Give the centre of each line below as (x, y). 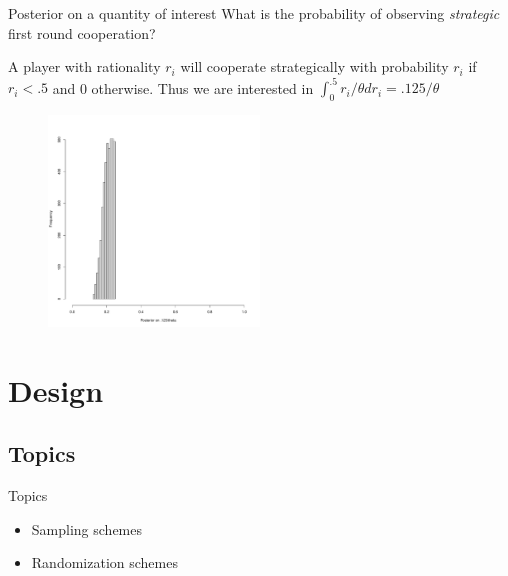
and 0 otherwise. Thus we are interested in (183, 87)
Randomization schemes (104, 562)
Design (56, 389)
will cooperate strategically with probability (314, 66)
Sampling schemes (86, 528)
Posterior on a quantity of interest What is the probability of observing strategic (254, 13)
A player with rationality (84, 66)
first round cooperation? (82, 32)
